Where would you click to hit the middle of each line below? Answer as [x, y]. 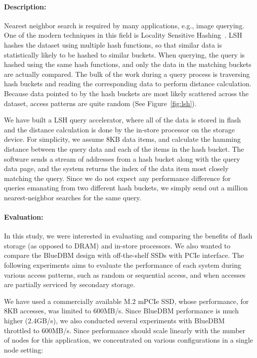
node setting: [24, 349]
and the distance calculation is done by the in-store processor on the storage [119, 129]
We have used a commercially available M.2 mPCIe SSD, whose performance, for [127, 301]
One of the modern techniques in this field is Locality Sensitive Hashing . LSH [123, 35]
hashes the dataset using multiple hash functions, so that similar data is [113, 44]
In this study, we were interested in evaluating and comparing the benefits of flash [128, 236]
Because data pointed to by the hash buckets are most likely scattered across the [127, 93]
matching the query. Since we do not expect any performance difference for [117, 178]
